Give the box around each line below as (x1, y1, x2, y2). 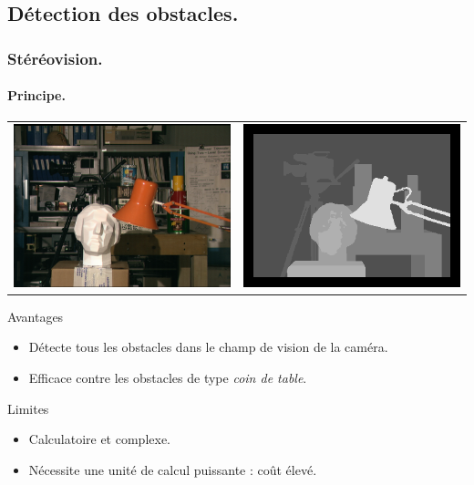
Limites (7, 398, 49, 418)
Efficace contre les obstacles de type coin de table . (28, 367, 307, 387)
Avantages (7, 306, 64, 325)
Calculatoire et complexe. (28, 429, 170, 449)
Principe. (7, 86, 66, 105)
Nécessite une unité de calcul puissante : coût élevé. (28, 459, 317, 479)
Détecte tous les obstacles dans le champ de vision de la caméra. (28, 337, 388, 356)
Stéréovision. (7, 46, 103, 69)
